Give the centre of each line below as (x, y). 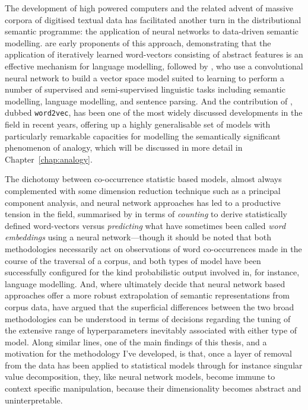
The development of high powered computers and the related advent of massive (149, 8)
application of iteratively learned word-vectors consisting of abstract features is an (154, 54)
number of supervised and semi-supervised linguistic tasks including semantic (145, 89)
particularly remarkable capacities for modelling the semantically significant (143, 136)
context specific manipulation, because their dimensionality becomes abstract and (153, 388)
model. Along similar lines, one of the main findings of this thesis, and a (136, 341)
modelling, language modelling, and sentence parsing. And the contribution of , (149, 101)
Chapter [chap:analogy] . (49, 159)
